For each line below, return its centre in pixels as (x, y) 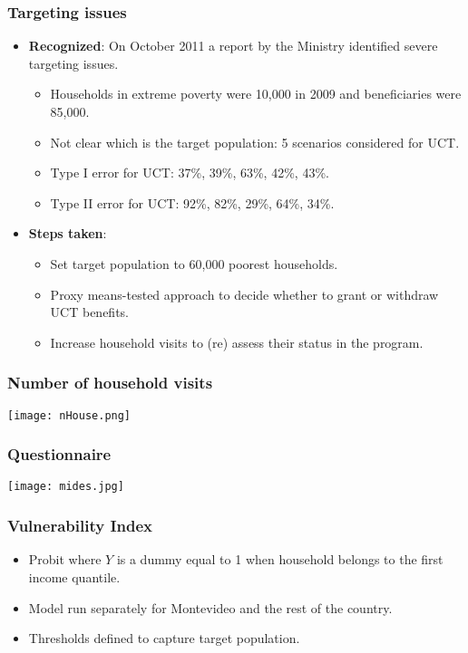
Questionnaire (59, 454)
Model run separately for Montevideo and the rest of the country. (210, 607)
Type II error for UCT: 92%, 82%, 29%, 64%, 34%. (192, 202)
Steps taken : (68, 233)
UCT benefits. (90, 312)
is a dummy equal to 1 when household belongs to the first (280, 559)
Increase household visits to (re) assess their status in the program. (237, 342)
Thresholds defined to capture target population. (164, 638)
